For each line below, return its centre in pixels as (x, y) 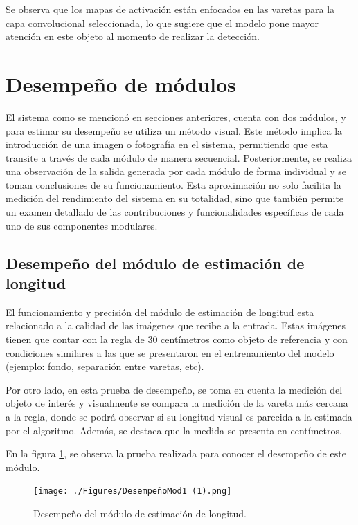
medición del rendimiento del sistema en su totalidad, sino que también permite (175, 198)
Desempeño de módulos (121, 83)
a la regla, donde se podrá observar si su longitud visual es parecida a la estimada (179, 416)
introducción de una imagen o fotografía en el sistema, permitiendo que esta (167, 144)
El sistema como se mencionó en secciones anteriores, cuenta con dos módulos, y (176, 117)
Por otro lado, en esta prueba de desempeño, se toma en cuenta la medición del (174, 389)
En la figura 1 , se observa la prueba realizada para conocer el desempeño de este (176, 453)
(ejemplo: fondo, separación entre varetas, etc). (105, 366)
